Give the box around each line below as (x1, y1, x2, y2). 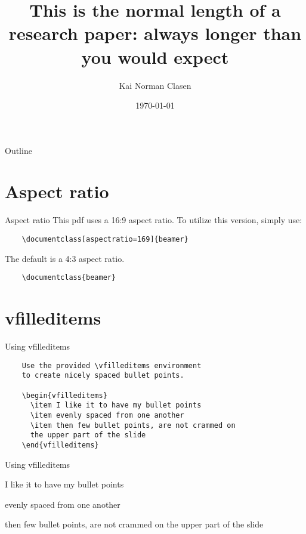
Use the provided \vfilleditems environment (21, 361, 202, 370)
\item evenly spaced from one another (30, 410, 184, 419)
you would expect (81, 44, 229, 69)
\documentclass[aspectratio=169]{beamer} (21, 235, 188, 243)
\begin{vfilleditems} (21, 391, 107, 400)
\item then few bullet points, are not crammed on (30, 421, 236, 430)
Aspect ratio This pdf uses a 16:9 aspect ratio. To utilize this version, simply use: (5, 214, 302, 226)
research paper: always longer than (8, 21, 302, 45)
